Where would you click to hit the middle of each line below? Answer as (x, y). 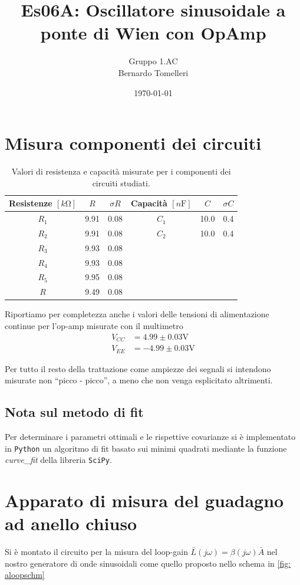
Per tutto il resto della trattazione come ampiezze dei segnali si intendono (138, 368)
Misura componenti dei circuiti (133, 143)
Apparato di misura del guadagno (144, 500)
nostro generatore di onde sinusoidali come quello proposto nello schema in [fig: (148, 563)
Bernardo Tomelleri (153, 72)
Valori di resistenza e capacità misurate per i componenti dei (121, 171)
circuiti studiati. (121, 183)
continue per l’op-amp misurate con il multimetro (94, 325)
